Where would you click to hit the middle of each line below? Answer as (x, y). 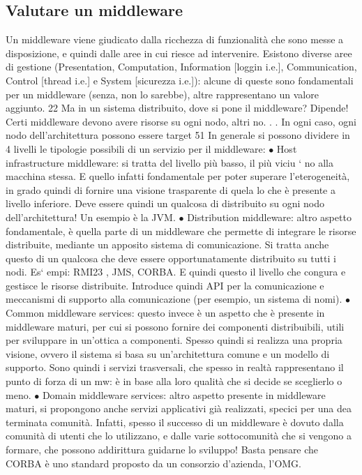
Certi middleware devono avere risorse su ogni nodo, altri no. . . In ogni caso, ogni (181, 121)
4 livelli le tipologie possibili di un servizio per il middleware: (136, 148)
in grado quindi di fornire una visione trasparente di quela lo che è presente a (171, 189)
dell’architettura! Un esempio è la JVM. (91, 217)
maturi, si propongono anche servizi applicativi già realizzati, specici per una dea (179, 408)
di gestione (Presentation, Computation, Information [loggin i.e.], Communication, (181, 67)
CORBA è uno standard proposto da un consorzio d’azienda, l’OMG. (153, 463)
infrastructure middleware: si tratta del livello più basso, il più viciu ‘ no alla (169, 162)
